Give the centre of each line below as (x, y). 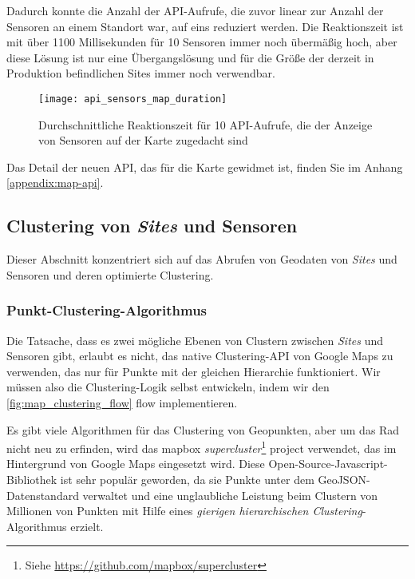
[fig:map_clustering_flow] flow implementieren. (122, 402)
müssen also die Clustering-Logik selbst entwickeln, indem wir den (168, 387)
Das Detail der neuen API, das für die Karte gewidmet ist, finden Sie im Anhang (205, 167)
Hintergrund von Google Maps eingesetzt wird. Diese (136, 464)
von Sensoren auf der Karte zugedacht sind (143, 140)
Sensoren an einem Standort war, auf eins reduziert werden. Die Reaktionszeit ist (205, 26)
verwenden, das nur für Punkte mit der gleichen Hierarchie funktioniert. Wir (194, 371)
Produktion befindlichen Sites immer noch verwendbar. (141, 73)
